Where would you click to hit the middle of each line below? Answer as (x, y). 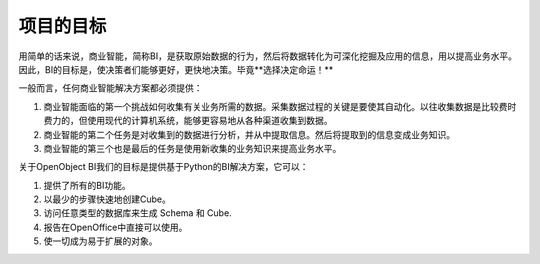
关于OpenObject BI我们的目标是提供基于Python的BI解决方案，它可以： (163, 167)
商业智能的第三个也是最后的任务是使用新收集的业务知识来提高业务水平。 (192, 148)
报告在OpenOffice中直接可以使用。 (115, 227)
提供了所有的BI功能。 (87, 185)
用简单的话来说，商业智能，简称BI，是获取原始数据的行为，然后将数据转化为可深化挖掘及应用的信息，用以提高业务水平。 (267, 56)
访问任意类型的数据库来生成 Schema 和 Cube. (137, 213)
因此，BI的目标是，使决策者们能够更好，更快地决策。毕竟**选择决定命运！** (176, 69)
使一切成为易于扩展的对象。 (100, 241)
